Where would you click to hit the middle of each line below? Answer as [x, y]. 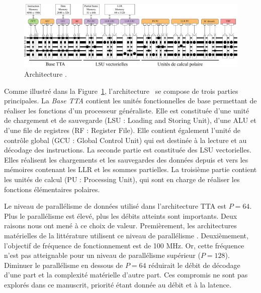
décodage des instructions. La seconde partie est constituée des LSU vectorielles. [128, 150]
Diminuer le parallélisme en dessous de [64, 265]
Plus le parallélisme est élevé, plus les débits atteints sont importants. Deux [121, 215]
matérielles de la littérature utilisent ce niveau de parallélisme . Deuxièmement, [126, 235]
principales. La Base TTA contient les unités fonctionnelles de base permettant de [130, 101]
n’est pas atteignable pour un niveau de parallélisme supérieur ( [102, 255]
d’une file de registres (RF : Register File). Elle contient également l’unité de [122, 130]
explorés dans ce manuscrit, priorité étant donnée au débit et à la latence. [118, 284]
